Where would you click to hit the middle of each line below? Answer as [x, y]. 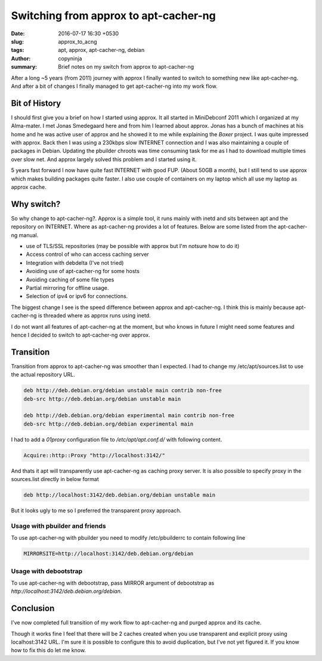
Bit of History [36, 103]
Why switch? [36, 204]
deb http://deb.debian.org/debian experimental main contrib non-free [129, 416]
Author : [21, 58]
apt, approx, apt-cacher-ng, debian [101, 50]
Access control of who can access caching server [87, 255]
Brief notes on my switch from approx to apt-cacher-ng [126, 67]
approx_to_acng [78, 41]
